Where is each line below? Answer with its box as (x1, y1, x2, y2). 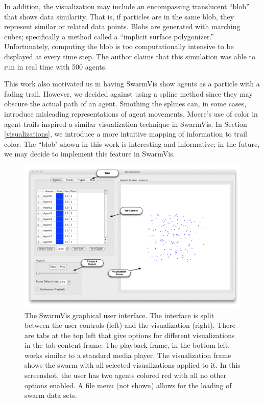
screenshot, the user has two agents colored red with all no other (25, 370, 227, 381)
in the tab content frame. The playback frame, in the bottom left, (25, 340, 230, 350)
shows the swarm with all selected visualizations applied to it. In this (25, 360, 241, 370)
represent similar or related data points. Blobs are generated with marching (4, 21, 241, 32)
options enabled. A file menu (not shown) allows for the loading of (25, 379, 232, 390)
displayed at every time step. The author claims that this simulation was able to (4, 51, 256, 61)
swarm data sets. (25, 390, 77, 400)
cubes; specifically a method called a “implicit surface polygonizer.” (4, 31, 214, 41)
